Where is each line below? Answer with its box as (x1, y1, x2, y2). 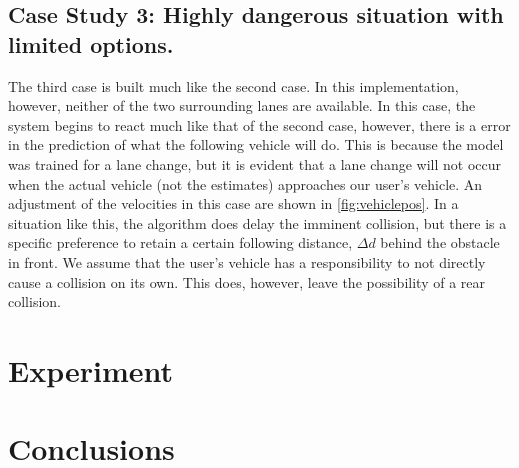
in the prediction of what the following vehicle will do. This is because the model (8, 134, 504, 155)
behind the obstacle (380, 232, 500, 253)
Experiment (8, 349, 174, 390)
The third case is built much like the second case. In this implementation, (8, 75, 459, 96)
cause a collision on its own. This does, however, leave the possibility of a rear (8, 271, 485, 292)
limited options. (8, 28, 174, 59)
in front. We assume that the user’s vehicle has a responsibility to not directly (8, 251, 486, 272)
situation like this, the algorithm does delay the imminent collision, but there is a (8, 212, 507, 233)
